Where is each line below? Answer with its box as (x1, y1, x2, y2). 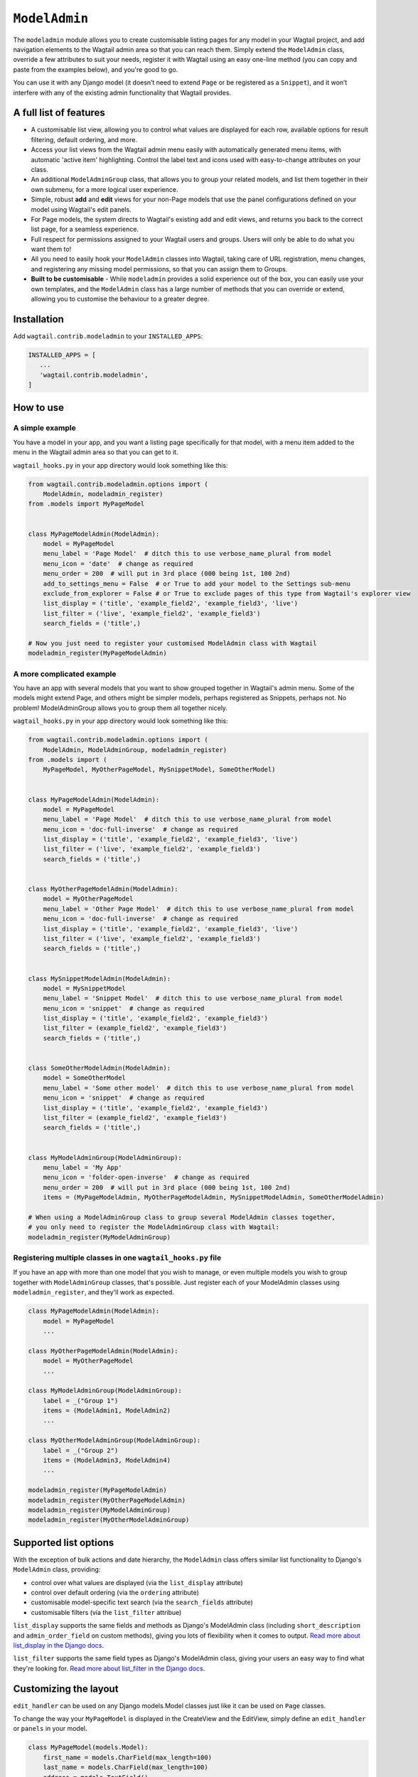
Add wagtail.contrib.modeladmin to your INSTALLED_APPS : (13, 331, 203, 340)
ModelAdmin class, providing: (13, 1565, 101, 1574)
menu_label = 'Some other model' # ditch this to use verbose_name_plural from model (43, 1084, 355, 1092)
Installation (13, 313, 64, 325)
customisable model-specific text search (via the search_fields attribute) (31, 1598, 254, 1606)
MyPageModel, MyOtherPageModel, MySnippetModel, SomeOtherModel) (43, 766, 276, 774)
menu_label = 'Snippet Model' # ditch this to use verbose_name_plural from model (43, 994, 343, 1002)
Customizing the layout (13, 1682, 119, 1695)
